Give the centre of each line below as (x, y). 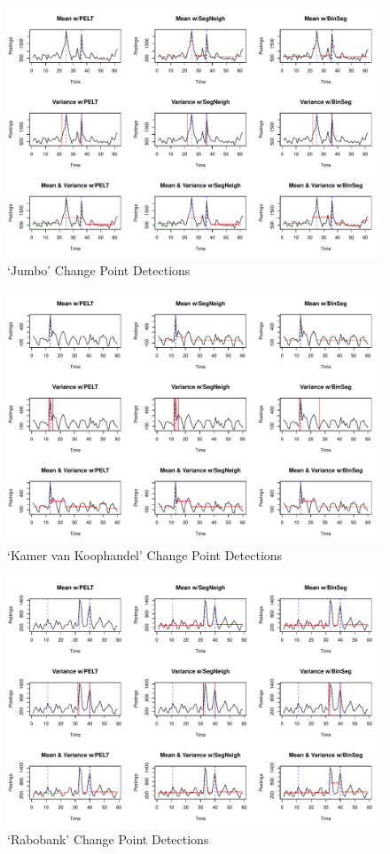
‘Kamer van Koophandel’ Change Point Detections (145, 554)
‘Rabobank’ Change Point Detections (108, 839)
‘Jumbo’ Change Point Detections (99, 269)
